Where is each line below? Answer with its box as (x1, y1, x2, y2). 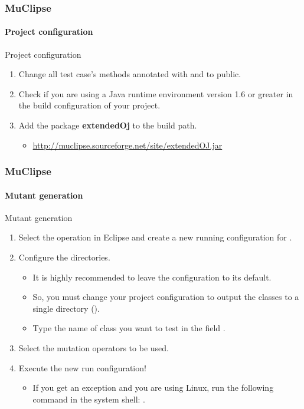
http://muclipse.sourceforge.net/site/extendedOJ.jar (32, 138, 223, 151)
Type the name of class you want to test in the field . (32, 322, 225, 334)
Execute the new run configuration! (18, 361, 146, 374)
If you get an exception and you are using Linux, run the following (32, 381, 274, 394)
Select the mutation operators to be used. (18, 342, 169, 354)
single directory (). (32, 302, 100, 314)
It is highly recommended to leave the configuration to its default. (32, 271, 272, 283)
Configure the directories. (18, 251, 110, 263)
